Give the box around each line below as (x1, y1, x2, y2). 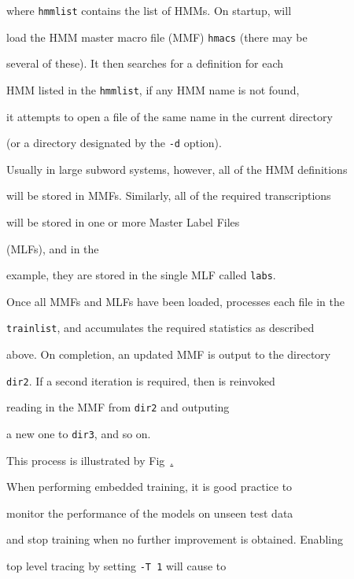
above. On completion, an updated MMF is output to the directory (6, 346, 331, 363)
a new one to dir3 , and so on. (6, 426, 151, 441)
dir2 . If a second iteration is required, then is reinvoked (6, 372, 275, 389)
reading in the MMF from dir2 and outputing (6, 399, 230, 415)
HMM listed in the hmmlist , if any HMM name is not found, (6, 81, 300, 98)
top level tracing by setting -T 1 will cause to (6, 558, 227, 574)
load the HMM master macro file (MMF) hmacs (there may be (6, 28, 308, 45)
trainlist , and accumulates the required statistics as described (6, 319, 315, 336)
